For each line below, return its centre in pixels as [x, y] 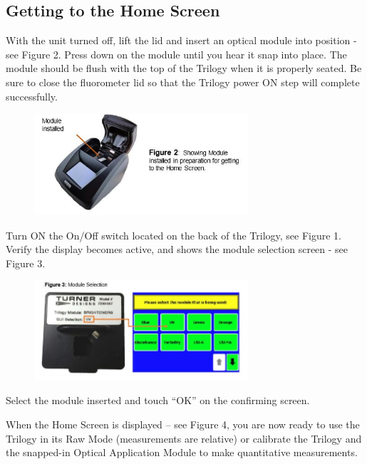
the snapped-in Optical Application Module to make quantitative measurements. [182, 452]
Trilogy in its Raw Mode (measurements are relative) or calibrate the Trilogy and [184, 438]
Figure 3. [26, 263]
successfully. [32, 96]
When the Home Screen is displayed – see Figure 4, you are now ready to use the [183, 424]
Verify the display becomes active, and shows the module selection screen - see [177, 249]
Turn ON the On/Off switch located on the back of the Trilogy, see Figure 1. [174, 235]
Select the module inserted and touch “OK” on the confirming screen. [158, 400]
